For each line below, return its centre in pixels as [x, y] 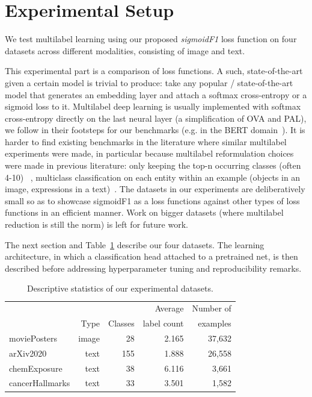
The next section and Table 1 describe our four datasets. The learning [135, 244]
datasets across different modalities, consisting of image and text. [125, 50]
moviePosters [33, 338]
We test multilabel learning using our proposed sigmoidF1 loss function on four [151, 39]
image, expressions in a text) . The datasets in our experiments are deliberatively [155, 189]
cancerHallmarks [40, 383]
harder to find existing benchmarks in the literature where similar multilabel [146, 141]
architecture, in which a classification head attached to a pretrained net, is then [151, 256]
